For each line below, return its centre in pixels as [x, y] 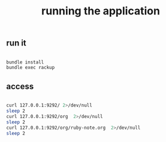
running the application [101, 11]
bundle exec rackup [31, 68]
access [20, 86]
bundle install [25, 62]
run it [16, 43]
